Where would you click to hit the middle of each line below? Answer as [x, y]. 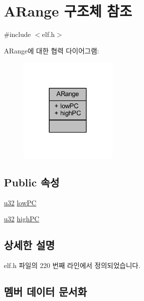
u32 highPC [22, 219]
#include [18, 34]
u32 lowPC [20, 202]
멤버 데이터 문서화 [45, 292]
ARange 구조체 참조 [68, 11]
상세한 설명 [29, 245]
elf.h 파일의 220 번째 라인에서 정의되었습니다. [72, 265]
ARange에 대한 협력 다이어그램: [52, 50]
